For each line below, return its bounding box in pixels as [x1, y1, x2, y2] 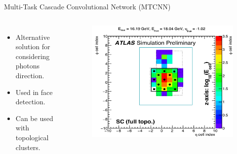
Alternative [15, 31, 50, 42]
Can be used [15, 113, 53, 123]
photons [15, 61, 40, 71]
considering [15, 51, 50, 61]
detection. [15, 96, 45, 107]
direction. [15, 70, 44, 80]
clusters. [15, 142, 40, 152]
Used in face [15, 87, 53, 97]
